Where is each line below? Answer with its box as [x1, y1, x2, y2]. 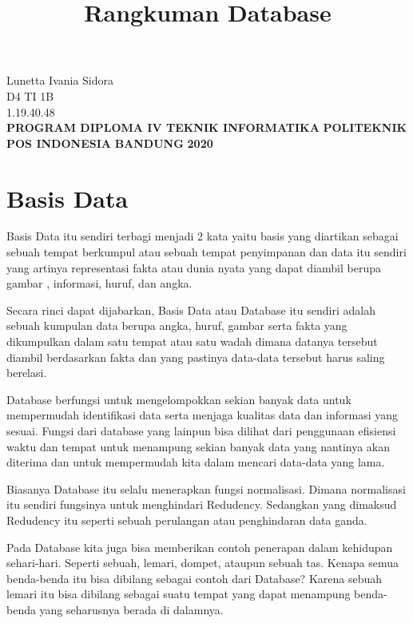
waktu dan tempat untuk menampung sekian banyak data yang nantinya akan [6, 438, 391, 454]
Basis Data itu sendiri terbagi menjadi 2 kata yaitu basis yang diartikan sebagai [6, 228, 399, 244]
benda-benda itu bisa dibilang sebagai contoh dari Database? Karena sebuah [6, 569, 383, 586]
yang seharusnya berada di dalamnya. [39, 601, 224, 617]
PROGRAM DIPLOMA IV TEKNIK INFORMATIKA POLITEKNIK [6, 119, 407, 136]
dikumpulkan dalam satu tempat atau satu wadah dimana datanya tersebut [6, 333, 378, 350]
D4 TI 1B [6, 87, 54, 104]
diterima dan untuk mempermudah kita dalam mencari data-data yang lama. [6, 454, 385, 470]
